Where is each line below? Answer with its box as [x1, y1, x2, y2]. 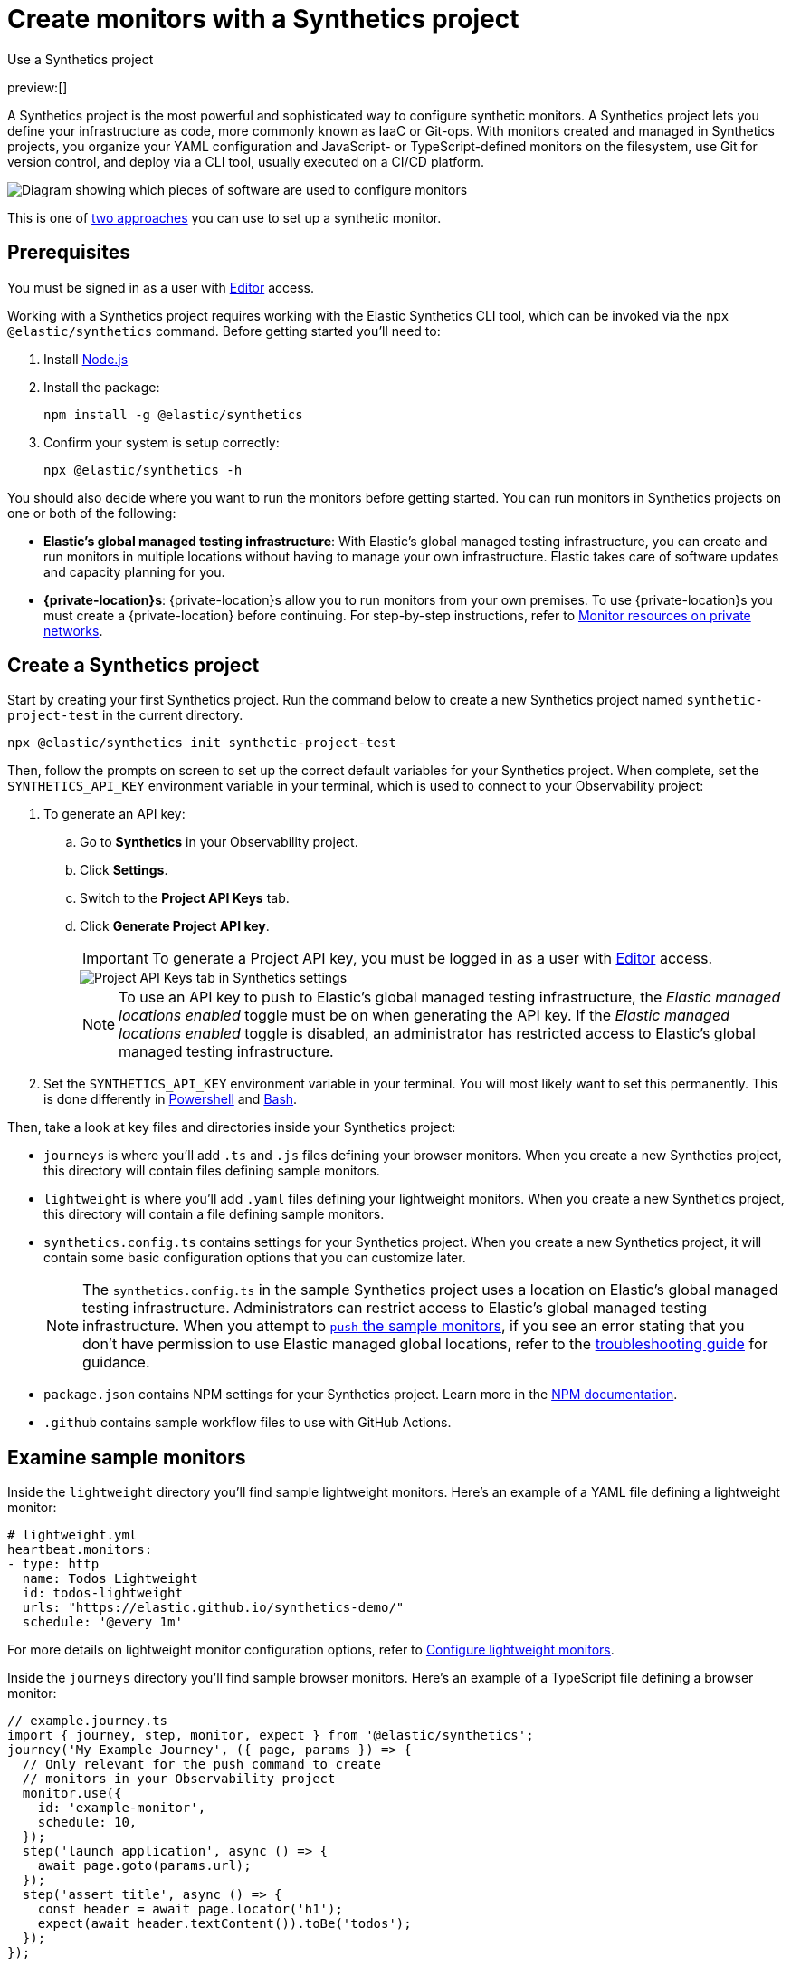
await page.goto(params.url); [37, 1858, 252, 1874]
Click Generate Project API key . [80, 918, 270, 935]
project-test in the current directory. [7, 707, 243, 724]
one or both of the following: [7, 504, 176, 521]
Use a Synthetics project [7, 51, 154, 67]
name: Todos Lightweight [22, 1571, 198, 1587]
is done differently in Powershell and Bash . [43, 1091, 298, 1108]
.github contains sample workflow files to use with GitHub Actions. [43, 1415, 452, 1431]
